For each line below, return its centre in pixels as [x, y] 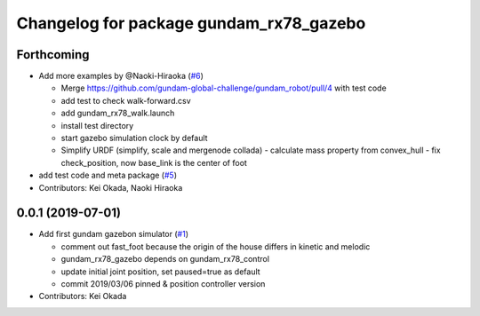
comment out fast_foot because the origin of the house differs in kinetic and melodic [216, 246]
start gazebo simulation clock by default [134, 138]
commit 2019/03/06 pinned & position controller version [163, 284]
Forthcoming [53, 55]
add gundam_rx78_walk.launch [118, 113]
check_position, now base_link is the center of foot [154, 162]
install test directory [97, 125]
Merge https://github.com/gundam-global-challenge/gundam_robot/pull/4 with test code [224, 88]
